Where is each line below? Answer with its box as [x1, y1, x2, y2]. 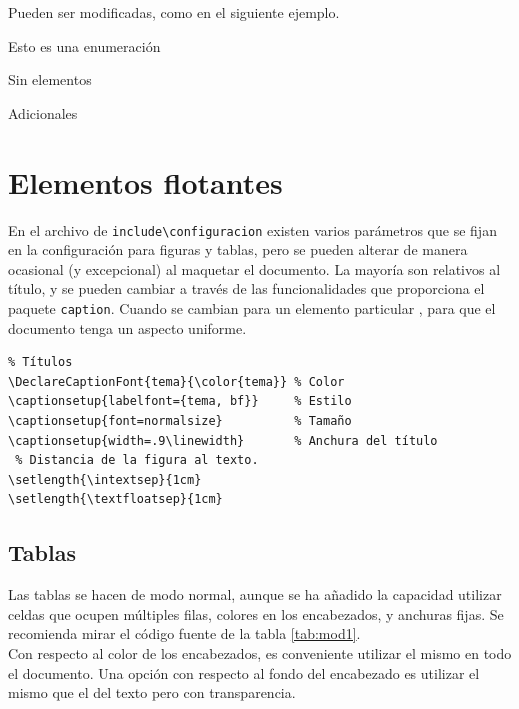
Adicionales [8, 102, 78, 123]
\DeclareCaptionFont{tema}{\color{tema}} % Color [8, 374, 345, 389]
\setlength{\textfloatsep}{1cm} [8, 492, 223, 507]
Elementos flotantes [8, 161, 283, 202]
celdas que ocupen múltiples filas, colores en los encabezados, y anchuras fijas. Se [8, 603, 504, 624]
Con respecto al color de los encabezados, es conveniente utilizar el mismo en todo [8, 642, 512, 663]
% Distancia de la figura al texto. [15, 453, 259, 468]
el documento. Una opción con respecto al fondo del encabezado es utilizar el [8, 662, 480, 683]
